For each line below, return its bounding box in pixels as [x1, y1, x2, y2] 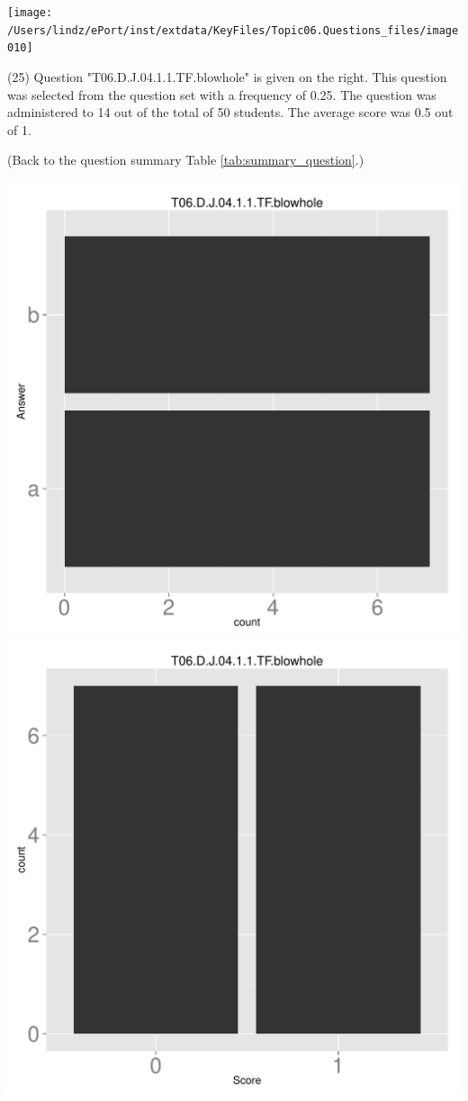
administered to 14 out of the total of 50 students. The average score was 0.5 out [7, 103, 454, 122]
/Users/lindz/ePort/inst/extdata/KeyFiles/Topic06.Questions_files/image [7, 23, 459, 37]
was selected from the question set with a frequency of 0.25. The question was [7, 85, 436, 104]
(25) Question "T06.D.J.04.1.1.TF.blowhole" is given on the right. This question [7, 67, 447, 86]
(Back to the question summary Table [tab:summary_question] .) [7, 150, 364, 169]
